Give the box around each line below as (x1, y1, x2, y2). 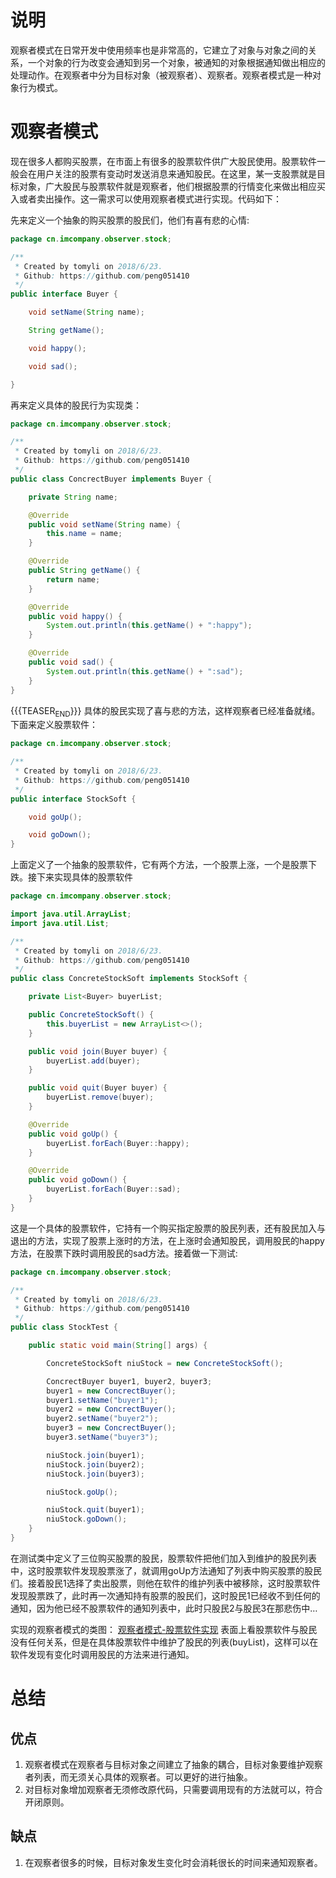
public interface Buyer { (10, 289, 118, 300)
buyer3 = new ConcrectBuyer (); (46, 1423, 177, 1433)
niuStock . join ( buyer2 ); (46, 1459, 145, 1470)
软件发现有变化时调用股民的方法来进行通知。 (10, 1648, 195, 1660)
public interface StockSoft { (10, 794, 137, 804)
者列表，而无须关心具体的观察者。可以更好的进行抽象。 (24, 1771, 253, 1783)
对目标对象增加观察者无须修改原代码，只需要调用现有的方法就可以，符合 (24, 1783, 323, 1795)
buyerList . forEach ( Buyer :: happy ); (46, 1138, 190, 1148)
